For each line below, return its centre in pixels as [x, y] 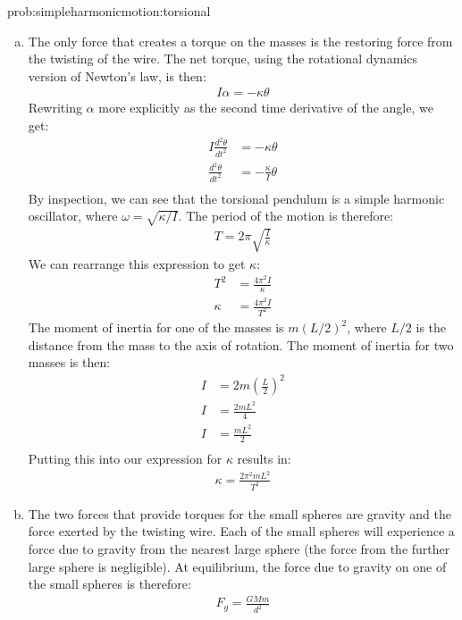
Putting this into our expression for [125, 459]
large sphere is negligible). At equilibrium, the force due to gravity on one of [237, 566]
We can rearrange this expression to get [137, 263]
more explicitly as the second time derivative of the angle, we [266, 108]
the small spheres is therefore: [109, 584]
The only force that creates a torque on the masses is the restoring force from [240, 41]
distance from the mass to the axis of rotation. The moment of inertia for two [241, 344]
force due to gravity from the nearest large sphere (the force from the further [239, 549]
